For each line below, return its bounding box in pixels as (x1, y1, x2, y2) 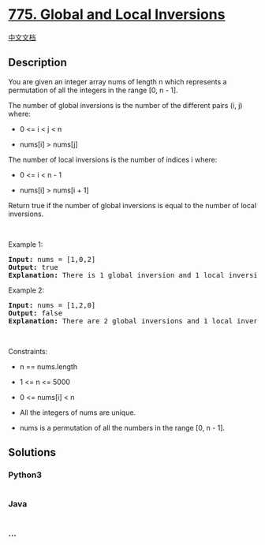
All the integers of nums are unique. (19, 408, 136, 417)
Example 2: (8, 286, 45, 295)
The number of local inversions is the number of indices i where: (8, 155, 218, 164)
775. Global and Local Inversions (8, 6, 226, 24)
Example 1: (8, 239, 43, 249)
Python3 (8, 469, 42, 480)
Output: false (8, 308, 63, 317)
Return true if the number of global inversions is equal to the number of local (8, 200, 257, 210)
